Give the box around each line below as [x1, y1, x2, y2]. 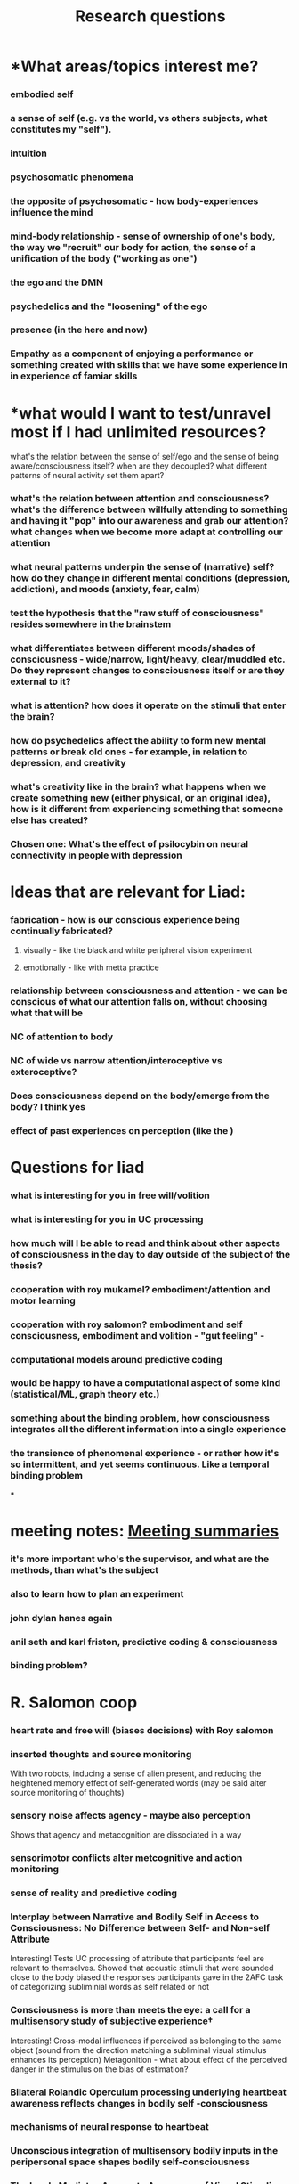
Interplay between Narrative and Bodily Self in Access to [10, 1911, 260, 1923]
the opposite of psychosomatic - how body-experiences [10, 194, 259, 207]
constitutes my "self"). [10, 123, 112, 135]
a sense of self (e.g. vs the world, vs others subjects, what [10, 112, 268, 125]
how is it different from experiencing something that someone [10, 803, 284, 815]
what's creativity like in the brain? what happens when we [10, 780, 266, 793]
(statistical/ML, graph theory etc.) [10, 1388, 160, 1400]
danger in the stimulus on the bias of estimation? [10, 2064, 189, 2074]
